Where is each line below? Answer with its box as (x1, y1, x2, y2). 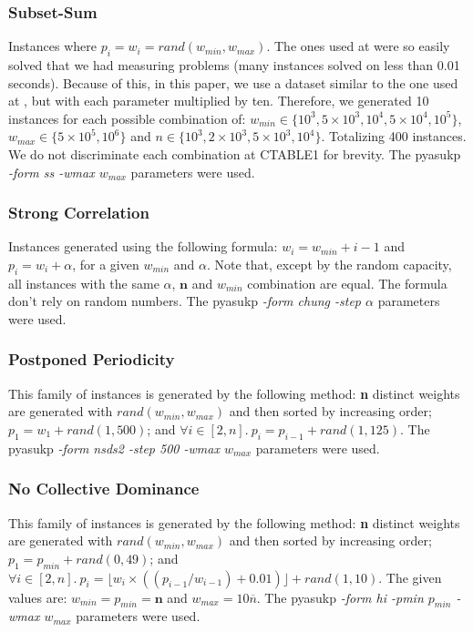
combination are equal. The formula (247, 273, 447, 292)
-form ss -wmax (8, 162, 95, 181)
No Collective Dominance (8, 477, 200, 500)
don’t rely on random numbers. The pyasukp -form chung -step (8, 291, 361, 311)
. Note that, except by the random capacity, (206, 254, 452, 273)
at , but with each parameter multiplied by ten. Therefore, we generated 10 (8, 91, 429, 110)
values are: (8, 587, 67, 607)
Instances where (8, 36, 98, 56)
